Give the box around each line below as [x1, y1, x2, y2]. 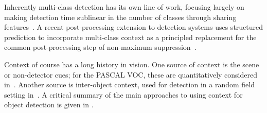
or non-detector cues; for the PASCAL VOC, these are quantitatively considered [4, 69, 257, 80]
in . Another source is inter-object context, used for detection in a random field [4, 79, 255, 90]
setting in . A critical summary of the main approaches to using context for [4, 89, 243, 100]
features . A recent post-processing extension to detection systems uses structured [4, 22, 263, 32]
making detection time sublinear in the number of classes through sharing [4, 11, 237, 22]
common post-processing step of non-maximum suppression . [4, 42, 197, 52]
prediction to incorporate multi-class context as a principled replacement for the [4, 31, 257, 42]
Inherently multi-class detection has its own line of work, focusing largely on [4, 2, 244, 12]
